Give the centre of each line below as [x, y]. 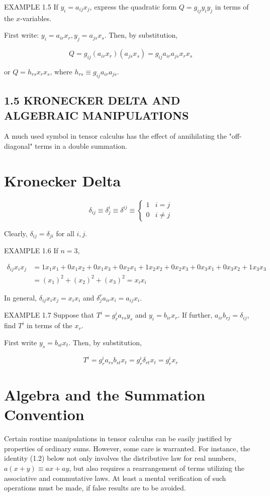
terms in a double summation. [81, 145]
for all [65, 233]
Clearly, [16, 233]
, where [61, 71]
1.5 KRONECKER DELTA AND [92, 100]
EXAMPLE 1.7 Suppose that [49, 315]
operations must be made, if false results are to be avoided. [95, 488]
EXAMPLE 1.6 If [31, 251]
